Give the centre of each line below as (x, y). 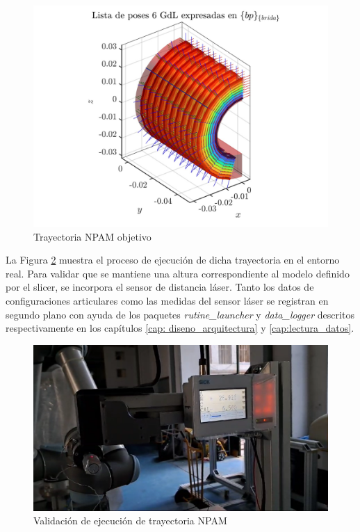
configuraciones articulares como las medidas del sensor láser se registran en (167, 300)
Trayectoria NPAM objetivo (92, 236)
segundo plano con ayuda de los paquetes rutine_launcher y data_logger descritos (180, 314)
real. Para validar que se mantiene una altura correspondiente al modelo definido (178, 273)
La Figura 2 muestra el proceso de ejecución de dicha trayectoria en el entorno (173, 260)
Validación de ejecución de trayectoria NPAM (130, 521)
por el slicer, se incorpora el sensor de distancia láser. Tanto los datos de (160, 287)
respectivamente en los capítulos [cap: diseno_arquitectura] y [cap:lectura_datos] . (180, 328)
